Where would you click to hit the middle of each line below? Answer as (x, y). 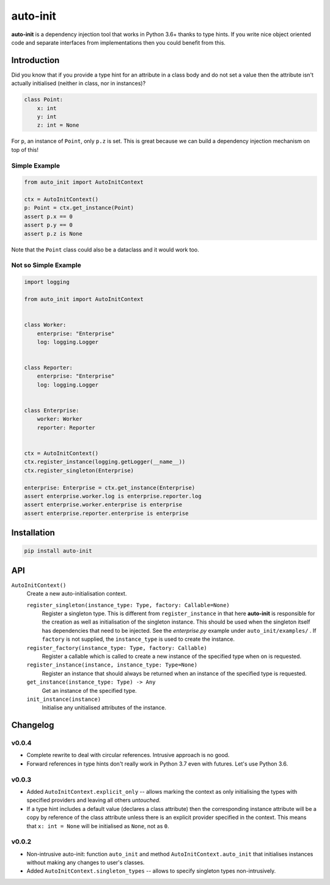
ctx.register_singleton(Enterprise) (79, 470)
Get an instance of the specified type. (89, 690)
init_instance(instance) (64, 699)
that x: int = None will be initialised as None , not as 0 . (98, 826)
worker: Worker (60, 419)
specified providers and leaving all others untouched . (94, 800)
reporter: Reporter (66, 428)
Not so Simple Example (46, 265)
